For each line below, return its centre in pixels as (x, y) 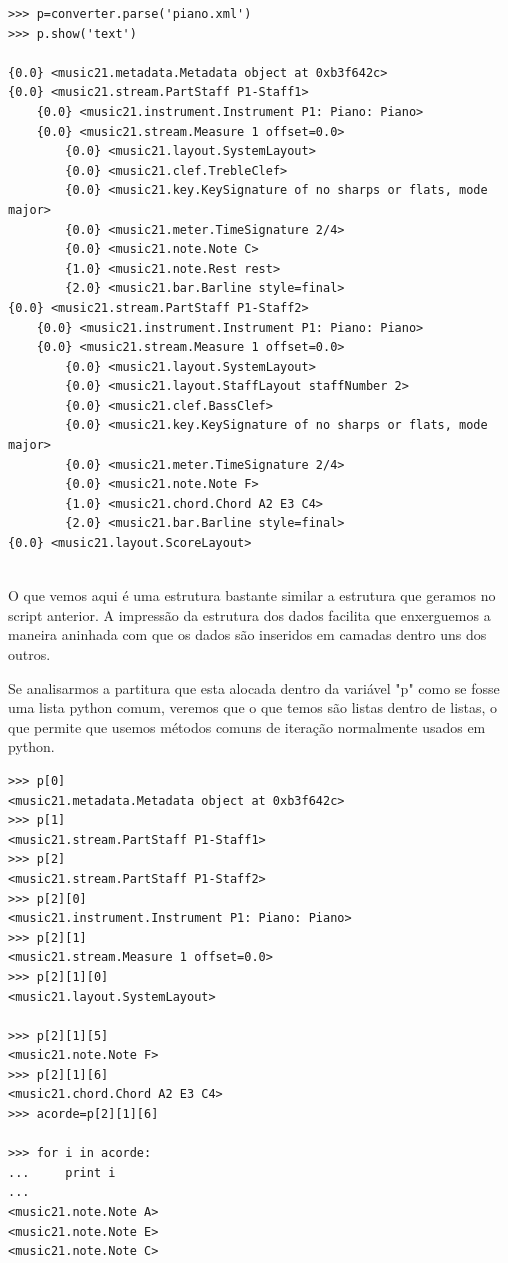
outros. (29, 654)
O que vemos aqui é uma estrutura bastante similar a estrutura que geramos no (252, 595)
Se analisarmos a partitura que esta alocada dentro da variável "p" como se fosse (254, 687)
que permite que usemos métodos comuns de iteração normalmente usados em (247, 726)
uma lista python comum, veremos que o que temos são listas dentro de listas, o (253, 707)
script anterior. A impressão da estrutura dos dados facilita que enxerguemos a (249, 614)
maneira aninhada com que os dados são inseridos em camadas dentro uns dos (247, 634)
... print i (62, 1172)
